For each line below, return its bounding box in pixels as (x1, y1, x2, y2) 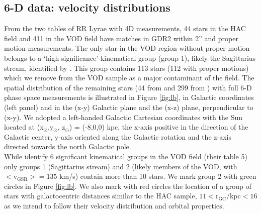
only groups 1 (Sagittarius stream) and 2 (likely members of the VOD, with (4, 161, 237, 171)
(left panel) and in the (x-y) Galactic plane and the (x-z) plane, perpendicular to (4, 101, 253, 112)
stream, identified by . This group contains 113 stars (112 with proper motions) (4, 62, 249, 73)
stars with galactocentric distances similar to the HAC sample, (4, 190, 197, 201)
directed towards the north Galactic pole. (4, 141, 131, 152)
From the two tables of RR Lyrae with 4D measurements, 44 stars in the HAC (4, 23, 246, 34)
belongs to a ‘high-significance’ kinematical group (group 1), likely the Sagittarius (4, 52, 256, 63)
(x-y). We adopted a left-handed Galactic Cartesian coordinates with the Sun (4, 112, 243, 122)
